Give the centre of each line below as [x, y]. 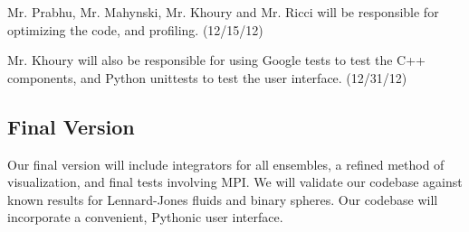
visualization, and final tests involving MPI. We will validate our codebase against [235, 182]
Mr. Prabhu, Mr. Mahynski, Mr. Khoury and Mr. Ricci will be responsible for [223, 12]
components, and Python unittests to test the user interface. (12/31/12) [207, 77]
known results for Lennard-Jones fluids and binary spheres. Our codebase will [223, 199]
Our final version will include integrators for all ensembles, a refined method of [226, 164]
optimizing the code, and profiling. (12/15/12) [135, 29]
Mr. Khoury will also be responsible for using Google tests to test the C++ [217, 60]
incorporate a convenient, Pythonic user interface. [145, 217]
